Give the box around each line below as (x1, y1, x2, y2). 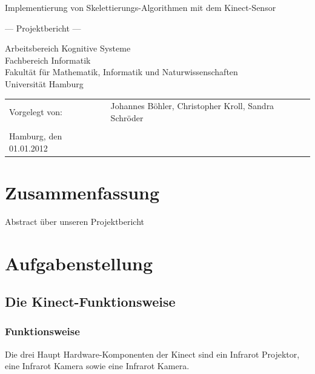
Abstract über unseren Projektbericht (5, 215, 145, 227)
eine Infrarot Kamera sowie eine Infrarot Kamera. (5, 359, 190, 372)
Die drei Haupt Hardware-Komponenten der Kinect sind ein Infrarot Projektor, (5, 347, 300, 360)
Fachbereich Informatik (5, 53, 91, 66)
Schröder (110, 111, 144, 124)
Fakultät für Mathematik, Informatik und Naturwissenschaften (5, 65, 238, 78)
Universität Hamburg (5, 77, 84, 90)
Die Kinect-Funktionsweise (5, 292, 176, 311)
